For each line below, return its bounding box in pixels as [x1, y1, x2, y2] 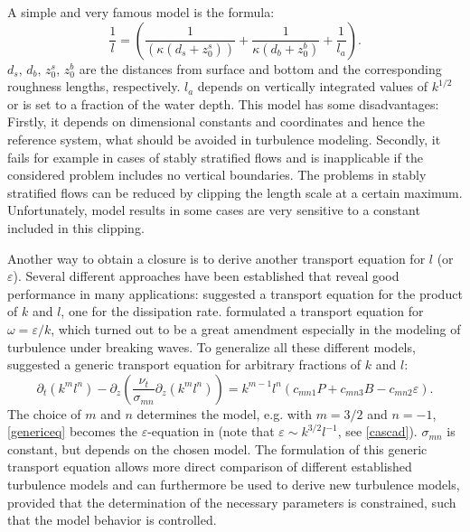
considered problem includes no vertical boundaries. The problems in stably [7, 165, 427, 184]
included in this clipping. [7, 218, 145, 237]
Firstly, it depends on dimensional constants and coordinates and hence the [7, 112, 425, 131]
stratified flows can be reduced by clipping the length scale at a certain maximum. [7, 182, 463, 201]
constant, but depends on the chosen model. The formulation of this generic [7, 439, 428, 458]
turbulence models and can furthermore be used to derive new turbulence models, [7, 475, 460, 494]
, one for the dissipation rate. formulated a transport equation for [61, 302, 424, 321]
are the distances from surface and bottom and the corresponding [79, 59, 442, 78]
